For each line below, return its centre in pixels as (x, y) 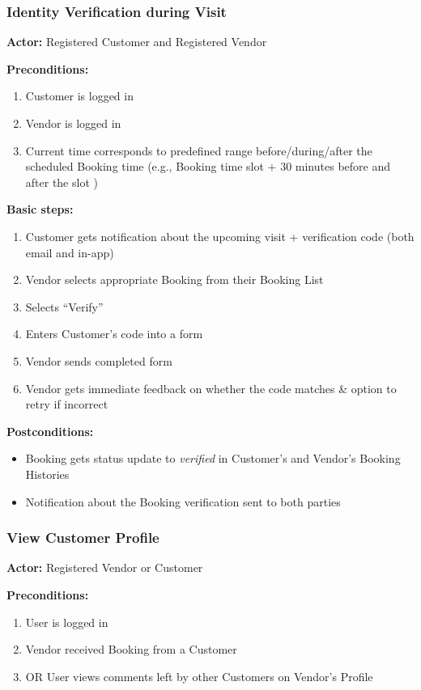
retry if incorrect (67, 404)
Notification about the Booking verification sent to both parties (183, 501)
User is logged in (67, 622)
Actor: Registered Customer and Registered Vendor (137, 42)
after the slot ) (62, 182)
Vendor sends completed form (99, 360)
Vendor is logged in (73, 123)
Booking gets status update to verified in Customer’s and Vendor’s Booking (213, 458)
